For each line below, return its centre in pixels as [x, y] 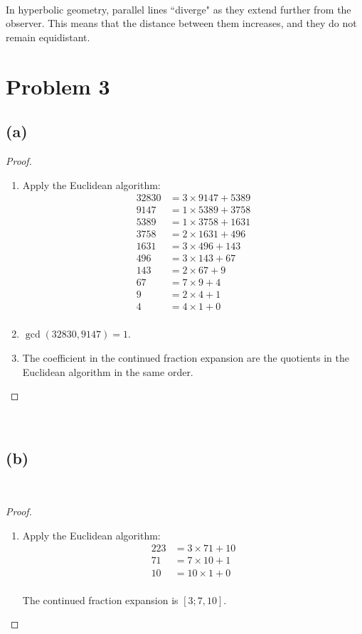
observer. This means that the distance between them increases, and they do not [181, 23]
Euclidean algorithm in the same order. [108, 371]
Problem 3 [58, 86]
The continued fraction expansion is [100, 600]
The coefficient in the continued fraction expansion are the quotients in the [186, 358]
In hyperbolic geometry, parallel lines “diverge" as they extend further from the [179, 9]
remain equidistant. [48, 37]
